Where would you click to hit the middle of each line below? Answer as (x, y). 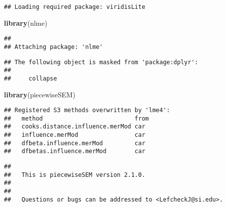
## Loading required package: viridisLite (75, 7)
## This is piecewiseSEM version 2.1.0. (75, 175)
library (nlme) (26, 22)
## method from (76, 118)
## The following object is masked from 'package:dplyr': (101, 62)
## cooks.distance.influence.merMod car (75, 127)
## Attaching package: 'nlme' (54, 47)
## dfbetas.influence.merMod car (75, 151)
